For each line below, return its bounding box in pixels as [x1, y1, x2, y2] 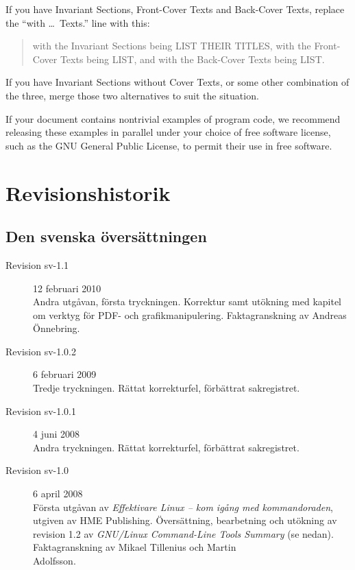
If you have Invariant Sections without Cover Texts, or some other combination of [5, 75, 350, 89]
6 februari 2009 [33, 367, 97, 381]
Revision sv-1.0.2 [5, 344, 77, 358]
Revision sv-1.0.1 [5, 403, 77, 418]
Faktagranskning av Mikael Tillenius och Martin [33, 540, 236, 554]
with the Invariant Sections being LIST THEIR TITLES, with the [32, 38, 311, 53]
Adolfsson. [33, 554, 76, 568]
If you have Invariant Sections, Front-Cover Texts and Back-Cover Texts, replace [5, 2, 345, 16]
